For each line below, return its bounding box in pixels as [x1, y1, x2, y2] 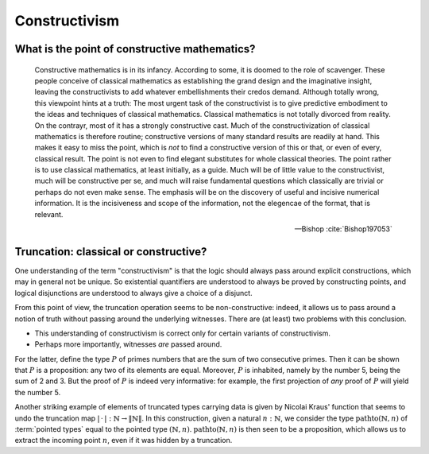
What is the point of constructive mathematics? [14, 42, 256, 56]
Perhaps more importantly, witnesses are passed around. [34, 340, 222, 349]
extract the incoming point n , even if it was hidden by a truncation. [14, 436, 233, 445]
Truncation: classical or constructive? [14, 245, 207, 258]
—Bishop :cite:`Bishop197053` [294, 224, 392, 234]
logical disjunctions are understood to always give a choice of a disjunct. [14, 288, 253, 297]
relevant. [34, 209, 64, 219]
